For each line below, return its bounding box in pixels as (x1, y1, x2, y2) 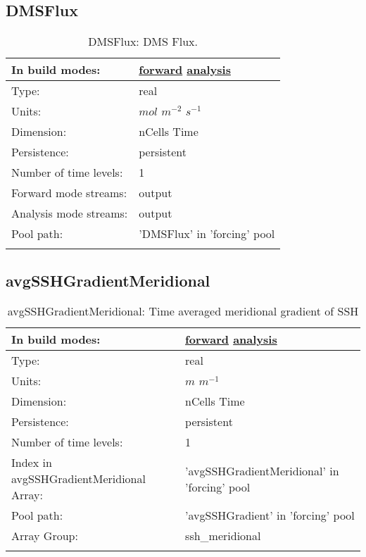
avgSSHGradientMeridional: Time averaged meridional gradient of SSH (7, 303, 359, 320)
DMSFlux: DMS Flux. (88, 33, 198, 50)
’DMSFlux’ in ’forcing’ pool (139, 225, 275, 242)
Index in (11, 454, 52, 471)
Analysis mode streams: (11, 205, 128, 222)
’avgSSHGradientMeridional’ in (185, 462, 339, 479)
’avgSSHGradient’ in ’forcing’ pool (185, 507, 355, 524)
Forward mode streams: (11, 184, 127, 201)
